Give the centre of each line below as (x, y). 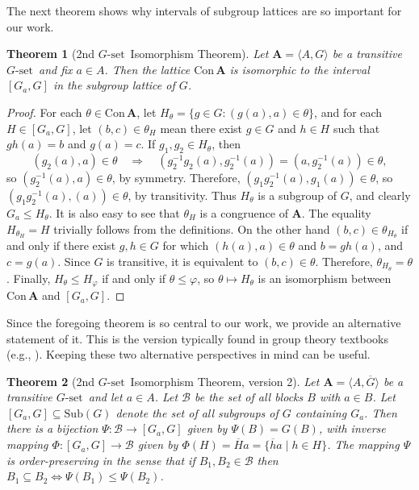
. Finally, (29, 278)
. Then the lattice (147, 69)
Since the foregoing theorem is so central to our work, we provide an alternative (204, 322)
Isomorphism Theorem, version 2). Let (225, 381)
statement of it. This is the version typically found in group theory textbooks (198, 338)
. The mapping (363, 444)
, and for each (348, 112)
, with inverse (352, 428)
